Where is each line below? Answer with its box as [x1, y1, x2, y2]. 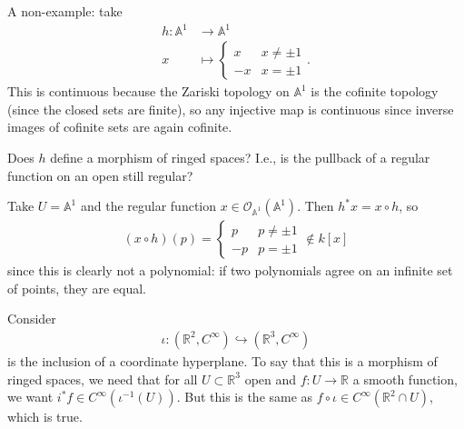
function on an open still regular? [7, 165, 193, 185]
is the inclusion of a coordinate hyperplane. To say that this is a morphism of [7, 351, 438, 370]
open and [244, 369, 297, 388]
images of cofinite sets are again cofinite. [7, 117, 232, 136]
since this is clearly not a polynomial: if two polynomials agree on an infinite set [7, 261, 453, 280]
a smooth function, [352, 369, 458, 388]
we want [7, 387, 54, 406]
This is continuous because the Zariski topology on [7, 82, 290, 101]
